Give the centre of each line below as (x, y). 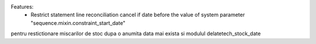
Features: (22, 7)
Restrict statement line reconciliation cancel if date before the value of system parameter (138, 15)
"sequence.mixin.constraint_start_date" (78, 23)
